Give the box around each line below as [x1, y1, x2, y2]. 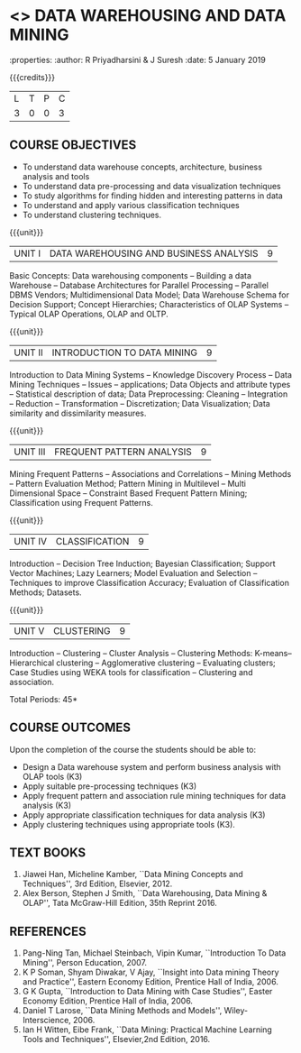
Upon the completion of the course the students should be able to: [9, 744, 257, 755]
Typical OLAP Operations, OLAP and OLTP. [9, 308, 169, 319]
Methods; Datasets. [9, 587, 83, 598]
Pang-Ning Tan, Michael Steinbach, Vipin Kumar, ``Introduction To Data [22, 948, 287, 958]
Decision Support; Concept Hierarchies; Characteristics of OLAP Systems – [9, 298, 289, 309]
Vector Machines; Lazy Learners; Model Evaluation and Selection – [9, 567, 258, 578]
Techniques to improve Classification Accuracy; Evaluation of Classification [9, 577, 290, 588]
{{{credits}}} [9, 71, 56, 82]
